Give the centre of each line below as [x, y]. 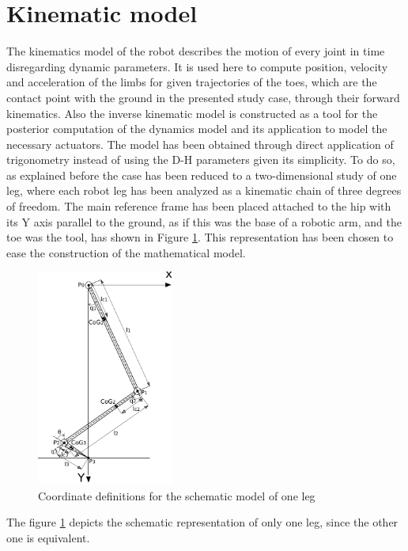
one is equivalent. [48, 537]
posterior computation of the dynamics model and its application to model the [197, 129]
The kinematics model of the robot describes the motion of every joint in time [196, 51]
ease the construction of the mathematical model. [126, 252]
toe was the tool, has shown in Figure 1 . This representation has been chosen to [200, 237]
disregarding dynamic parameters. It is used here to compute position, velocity [197, 66]
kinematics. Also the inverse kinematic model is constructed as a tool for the [192, 113]
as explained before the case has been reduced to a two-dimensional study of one [202, 175]
